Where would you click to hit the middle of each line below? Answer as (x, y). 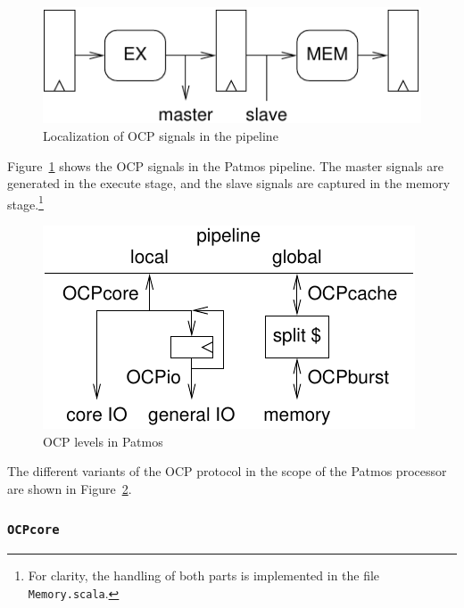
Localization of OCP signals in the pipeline (161, 136)
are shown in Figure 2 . (70, 488)
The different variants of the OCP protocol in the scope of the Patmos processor (227, 471)
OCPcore (33, 530)
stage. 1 (25, 202)
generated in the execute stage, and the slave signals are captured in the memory (229, 183)
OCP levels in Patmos (103, 441)
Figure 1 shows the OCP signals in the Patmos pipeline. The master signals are (225, 165)
